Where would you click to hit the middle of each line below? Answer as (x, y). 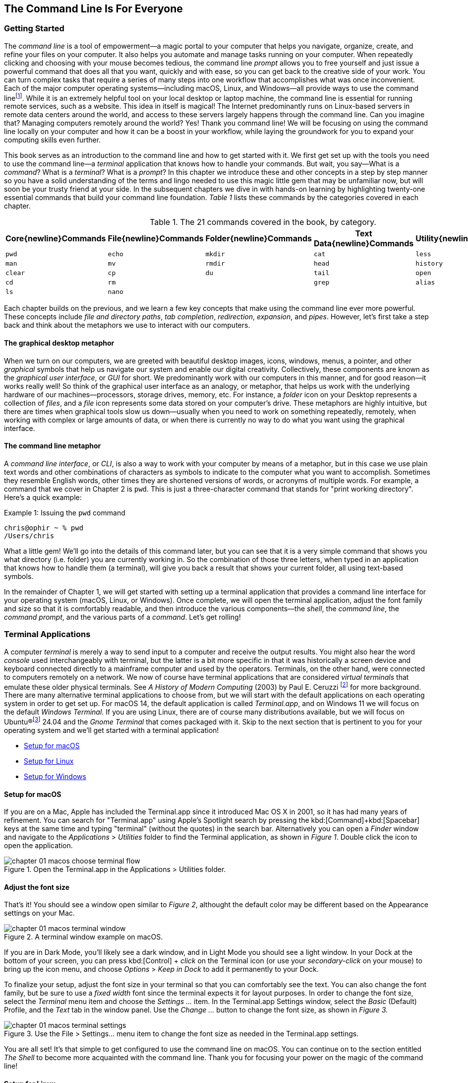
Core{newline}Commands (56, 239)
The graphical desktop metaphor (59, 343)
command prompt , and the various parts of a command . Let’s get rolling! (122, 617)
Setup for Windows (55, 776)
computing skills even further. (53, 140)
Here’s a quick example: (43, 497)
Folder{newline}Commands (259, 239)
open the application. (38, 846)
